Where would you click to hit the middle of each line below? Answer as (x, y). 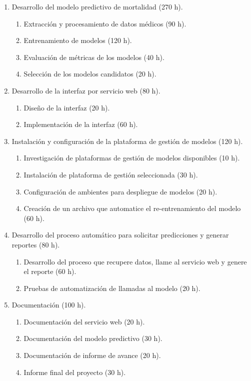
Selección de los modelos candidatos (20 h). (90, 74)
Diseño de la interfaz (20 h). (67, 107)
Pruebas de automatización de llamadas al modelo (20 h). (112, 288)
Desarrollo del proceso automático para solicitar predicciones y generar (120, 235)
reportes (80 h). (36, 244)
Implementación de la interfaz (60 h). (81, 124)
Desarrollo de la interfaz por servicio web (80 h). (86, 90)
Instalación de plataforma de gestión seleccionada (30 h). (111, 174)
